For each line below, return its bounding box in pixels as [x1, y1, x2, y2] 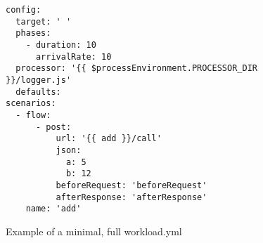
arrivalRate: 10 [35, 51, 112, 62]
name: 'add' [25, 204, 82, 214]
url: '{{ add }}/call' [56, 133, 162, 144]
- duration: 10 [25, 39, 96, 50]
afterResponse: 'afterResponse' [56, 192, 207, 202]
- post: [35, 121, 72, 132]
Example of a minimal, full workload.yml [6, 223, 182, 238]
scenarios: [6, 98, 56, 109]
